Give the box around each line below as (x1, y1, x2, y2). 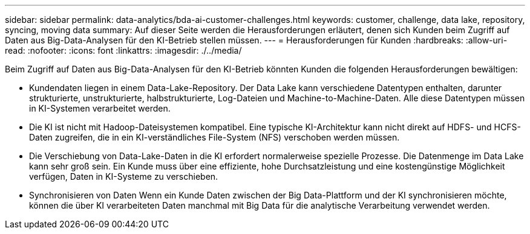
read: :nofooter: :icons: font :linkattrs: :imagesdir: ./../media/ (5, 45, 242, 55)
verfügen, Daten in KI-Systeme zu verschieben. (29, 171, 218, 182)
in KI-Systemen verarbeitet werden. (29, 103, 171, 113)
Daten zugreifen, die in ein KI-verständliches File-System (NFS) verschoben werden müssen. (29, 132, 400, 142)
